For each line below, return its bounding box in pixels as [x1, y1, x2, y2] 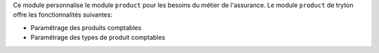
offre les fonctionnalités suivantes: [13, 10, 113, 19]
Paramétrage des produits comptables [30, 23, 142, 31]
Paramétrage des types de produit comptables [30, 33, 166, 42]
